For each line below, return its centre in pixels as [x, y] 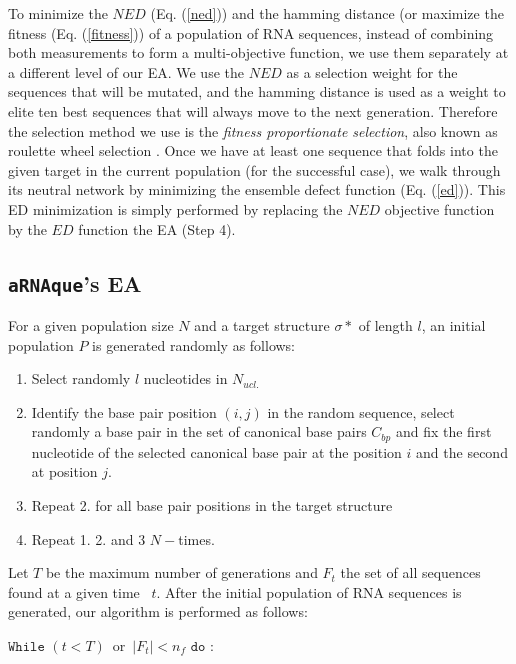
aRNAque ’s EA [75, 282]
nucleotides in [185, 378]
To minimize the [58, 13]
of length [385, 324]
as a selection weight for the [372, 71]
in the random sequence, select [361, 411]
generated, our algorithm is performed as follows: [158, 611]
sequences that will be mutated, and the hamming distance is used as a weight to [257, 91]
